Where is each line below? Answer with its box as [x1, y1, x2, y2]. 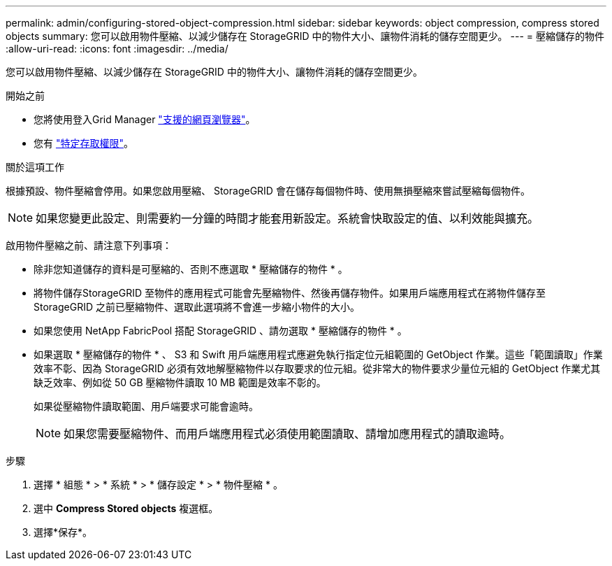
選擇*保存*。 [34, 526, 93, 538]
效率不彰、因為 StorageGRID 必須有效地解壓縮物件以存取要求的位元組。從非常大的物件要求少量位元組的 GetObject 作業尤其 [34, 362, 601, 374]
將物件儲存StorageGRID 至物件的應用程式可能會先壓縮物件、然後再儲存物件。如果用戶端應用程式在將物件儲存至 [34, 287, 546, 299]
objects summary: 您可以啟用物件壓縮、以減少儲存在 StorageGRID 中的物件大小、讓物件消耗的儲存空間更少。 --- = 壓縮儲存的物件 [6, 30, 604, 42]
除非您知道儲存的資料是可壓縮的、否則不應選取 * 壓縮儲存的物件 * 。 [34, 263, 348, 275]
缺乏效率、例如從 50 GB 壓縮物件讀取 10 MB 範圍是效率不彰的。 [34, 376, 326, 388]
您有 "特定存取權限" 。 [34, 137, 133, 149]
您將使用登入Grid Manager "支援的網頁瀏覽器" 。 [34, 113, 256, 125]
